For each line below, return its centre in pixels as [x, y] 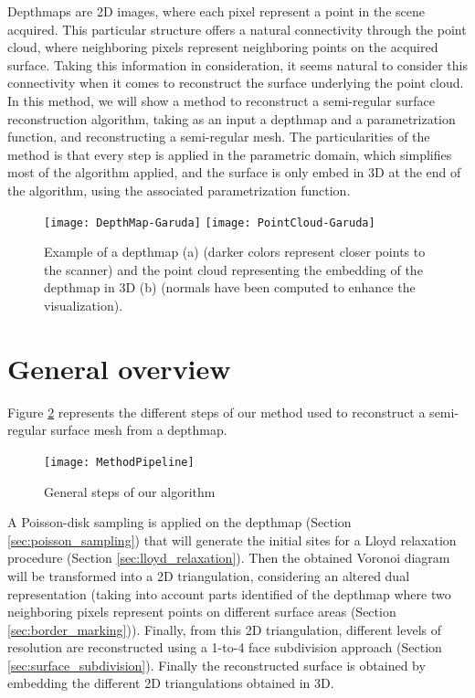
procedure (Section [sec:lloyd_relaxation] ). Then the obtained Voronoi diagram [229, 558]
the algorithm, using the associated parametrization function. [179, 190]
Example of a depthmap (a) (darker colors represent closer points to [235, 252]
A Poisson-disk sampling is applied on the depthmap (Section [179, 522]
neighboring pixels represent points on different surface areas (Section [202, 612]
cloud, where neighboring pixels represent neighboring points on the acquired [223, 47]
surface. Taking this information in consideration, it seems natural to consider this [237, 64]
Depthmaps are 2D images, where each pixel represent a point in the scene [216, 11]
